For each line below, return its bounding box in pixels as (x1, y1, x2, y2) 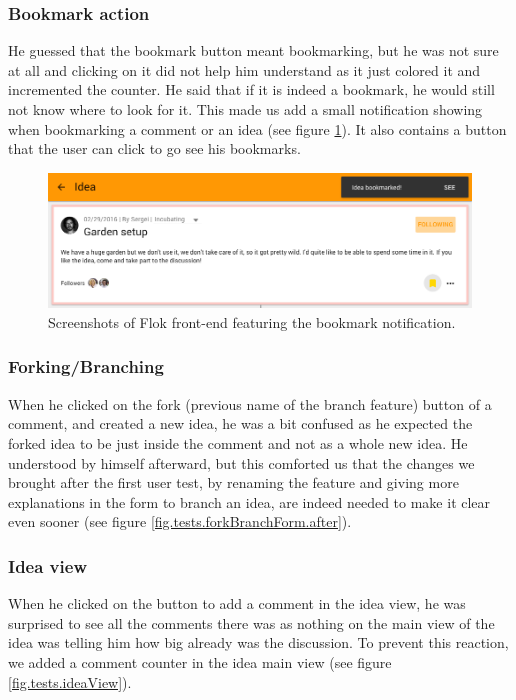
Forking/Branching (8, 354, 164, 379)
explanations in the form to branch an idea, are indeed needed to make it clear (8, 491, 491, 512)
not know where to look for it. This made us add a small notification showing (8, 99, 483, 119)
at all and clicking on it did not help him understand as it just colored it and (8, 59, 481, 80)
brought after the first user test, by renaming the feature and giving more (8, 472, 459, 493)
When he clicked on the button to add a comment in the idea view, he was (8, 593, 466, 614)
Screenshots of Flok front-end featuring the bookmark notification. (48, 311, 456, 332)
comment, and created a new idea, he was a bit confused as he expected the (8, 413, 473, 434)
